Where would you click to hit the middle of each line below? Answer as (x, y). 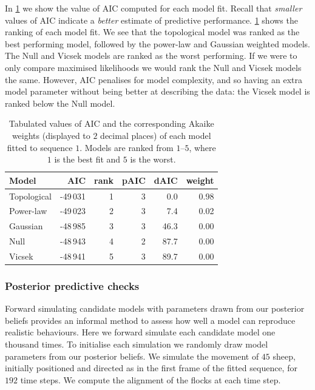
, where (202, 147)
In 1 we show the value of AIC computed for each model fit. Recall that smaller (154, 8)
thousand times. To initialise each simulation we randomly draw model (137, 344)
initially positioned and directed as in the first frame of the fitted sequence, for (151, 368)
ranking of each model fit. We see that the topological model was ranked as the (152, 32)
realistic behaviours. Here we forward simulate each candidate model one (140, 332)
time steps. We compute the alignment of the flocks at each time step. (151, 379)
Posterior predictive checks (72, 285)
